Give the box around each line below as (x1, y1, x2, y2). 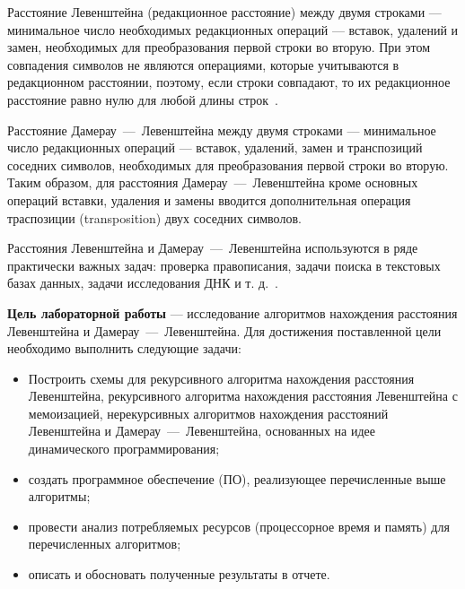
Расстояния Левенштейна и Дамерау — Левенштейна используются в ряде (7, 238, 418, 257)
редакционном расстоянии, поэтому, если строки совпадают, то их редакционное (7, 73, 451, 91)
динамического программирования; (28, 439, 220, 458)
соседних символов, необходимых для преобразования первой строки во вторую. (7, 155, 449, 174)
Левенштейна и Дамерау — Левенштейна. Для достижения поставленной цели (7, 321, 442, 340)
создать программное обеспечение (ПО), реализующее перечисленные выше (28, 469, 446, 488)
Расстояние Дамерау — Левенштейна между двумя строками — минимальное (7, 120, 436, 139)
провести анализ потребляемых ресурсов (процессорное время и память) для (28, 516, 450, 535)
